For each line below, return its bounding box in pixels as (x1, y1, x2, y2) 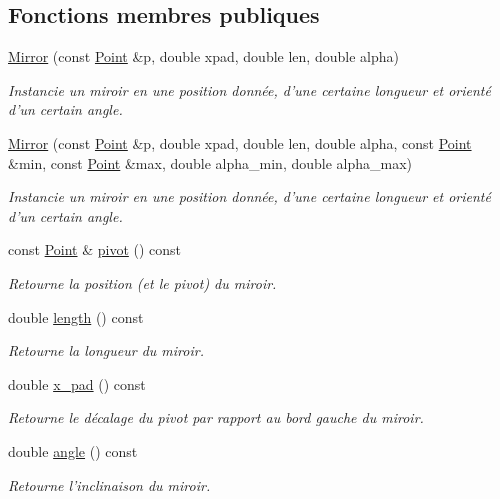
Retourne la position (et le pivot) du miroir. (8, 272, 277, 293)
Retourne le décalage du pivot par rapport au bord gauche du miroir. (8, 407, 424, 428)
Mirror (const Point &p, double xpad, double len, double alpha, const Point (8, 132, 472, 153)
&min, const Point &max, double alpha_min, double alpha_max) (8, 152, 413, 173)
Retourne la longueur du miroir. (8, 340, 204, 361)
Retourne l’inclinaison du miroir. (8, 474, 211, 495)
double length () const (8, 306, 144, 327)
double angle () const (8, 440, 138, 461)
